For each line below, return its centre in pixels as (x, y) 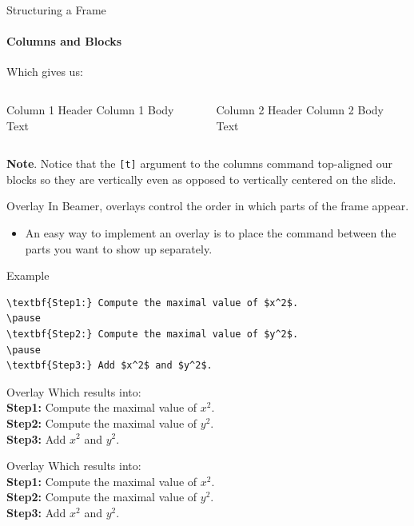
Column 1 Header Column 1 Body (90, 109)
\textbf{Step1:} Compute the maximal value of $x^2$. (153, 303)
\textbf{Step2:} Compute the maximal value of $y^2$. (153, 334)
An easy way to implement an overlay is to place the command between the (211, 233)
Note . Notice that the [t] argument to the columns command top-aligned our (199, 163)
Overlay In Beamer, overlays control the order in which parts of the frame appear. (208, 206)
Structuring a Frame (56, 10)
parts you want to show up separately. (119, 248)
